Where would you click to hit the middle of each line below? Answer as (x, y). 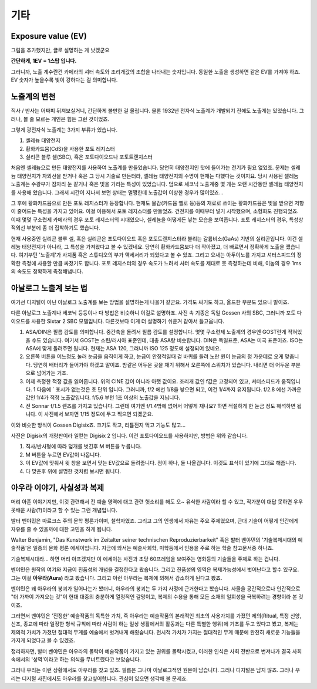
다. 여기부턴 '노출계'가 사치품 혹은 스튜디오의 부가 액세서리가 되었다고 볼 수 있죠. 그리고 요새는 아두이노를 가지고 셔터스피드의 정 (156, 255)
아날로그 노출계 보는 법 (49, 288)
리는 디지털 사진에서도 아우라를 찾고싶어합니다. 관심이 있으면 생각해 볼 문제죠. (99, 678)
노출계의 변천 (33, 97)
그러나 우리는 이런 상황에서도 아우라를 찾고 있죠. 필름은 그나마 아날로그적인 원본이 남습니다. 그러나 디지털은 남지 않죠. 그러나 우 (156, 670)
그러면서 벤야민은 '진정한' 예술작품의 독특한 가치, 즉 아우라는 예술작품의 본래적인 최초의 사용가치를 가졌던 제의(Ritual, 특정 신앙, (156, 616)
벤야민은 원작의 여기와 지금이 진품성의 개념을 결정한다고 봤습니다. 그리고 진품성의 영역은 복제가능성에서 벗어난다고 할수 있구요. (155, 570)
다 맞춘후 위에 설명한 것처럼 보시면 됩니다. (73, 471)
